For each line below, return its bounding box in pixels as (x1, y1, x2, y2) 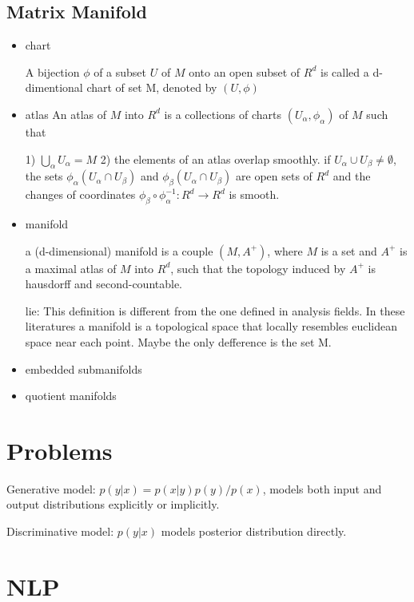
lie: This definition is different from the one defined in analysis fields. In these (25, 302, 405, 319)
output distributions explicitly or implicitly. (6, 496, 220, 513)
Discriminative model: (6, 523, 114, 540)
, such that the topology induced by (170, 259, 346, 276)
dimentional (25, 79, 83, 96)
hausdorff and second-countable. (25, 275, 183, 292)
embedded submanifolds (25, 360, 142, 377)
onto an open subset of (189, 63, 301, 80)
